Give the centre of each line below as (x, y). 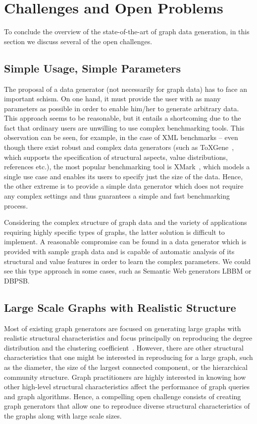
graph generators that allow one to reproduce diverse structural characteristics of (127, 406)
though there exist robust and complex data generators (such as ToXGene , (119, 147)
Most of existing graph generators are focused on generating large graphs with (123, 328)
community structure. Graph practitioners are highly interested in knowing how (125, 377)
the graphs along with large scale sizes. (63, 415)
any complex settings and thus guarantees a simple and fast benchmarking (117, 196)
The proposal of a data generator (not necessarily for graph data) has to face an (126, 89)
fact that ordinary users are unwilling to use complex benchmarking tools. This (124, 127)
